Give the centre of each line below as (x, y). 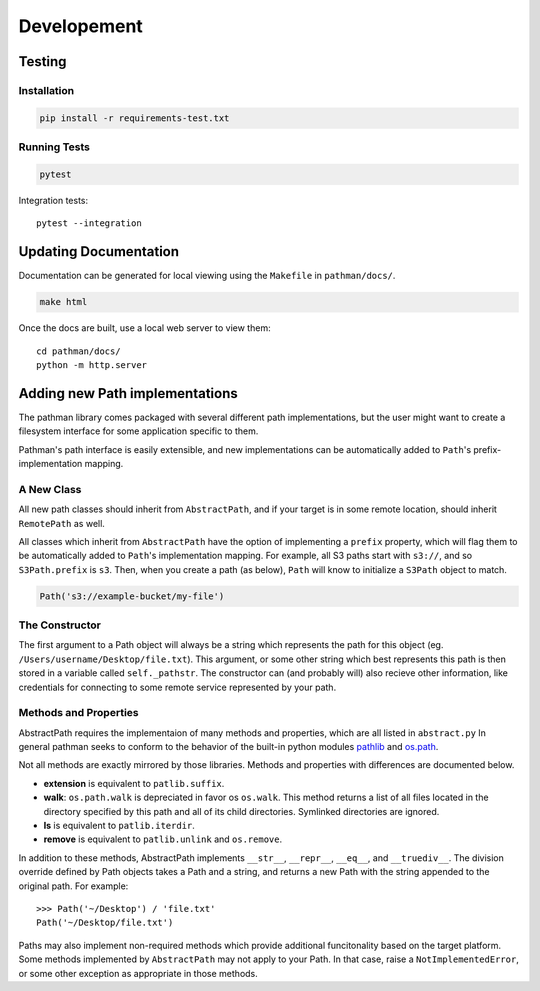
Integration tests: (53, 200)
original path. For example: (73, 886)
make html (63, 302)
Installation (46, 90)
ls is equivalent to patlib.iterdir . (119, 826)
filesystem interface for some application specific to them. (138, 431)
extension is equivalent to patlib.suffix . (134, 783)
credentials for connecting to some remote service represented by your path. (177, 687)
